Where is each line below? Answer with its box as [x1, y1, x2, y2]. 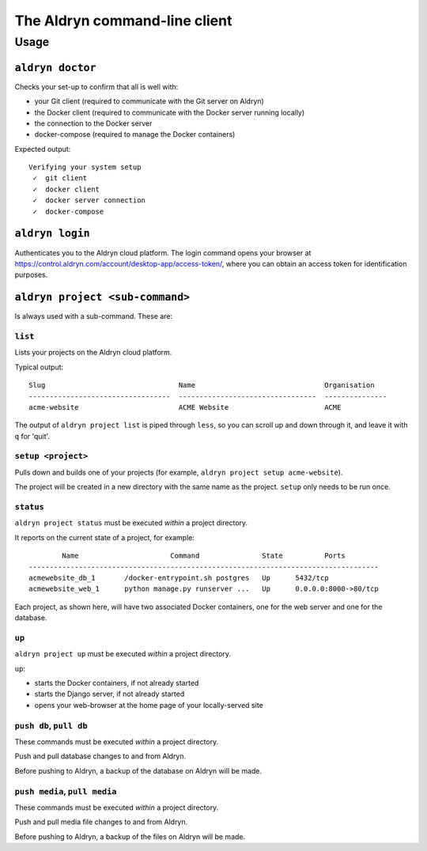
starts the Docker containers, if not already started [34, 679, 199, 688]
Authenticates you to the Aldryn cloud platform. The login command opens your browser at [14, 248, 312, 257]
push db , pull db [14, 720, 88, 731]
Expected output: [14, 144, 71, 153]
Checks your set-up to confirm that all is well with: [14, 81, 179, 91]
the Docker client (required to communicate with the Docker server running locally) [34, 108, 305, 117]
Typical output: [14, 362, 64, 372]
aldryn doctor [14, 61, 96, 74]
